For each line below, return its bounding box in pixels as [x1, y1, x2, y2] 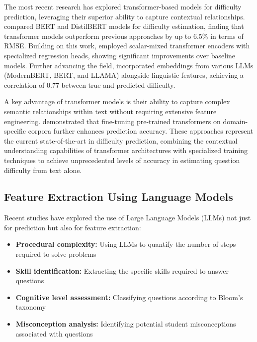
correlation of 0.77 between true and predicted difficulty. [4, 79, 175, 90]
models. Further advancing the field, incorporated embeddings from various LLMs [4, 60, 254, 70]
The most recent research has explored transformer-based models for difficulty [4, 1, 242, 11]
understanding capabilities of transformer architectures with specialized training [4, 145, 248, 156]
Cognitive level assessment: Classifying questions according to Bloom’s [15, 292, 243, 302]
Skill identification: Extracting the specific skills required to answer [15, 265, 229, 276]
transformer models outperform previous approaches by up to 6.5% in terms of [4, 30, 244, 41]
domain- [223, 116, 248, 126]
